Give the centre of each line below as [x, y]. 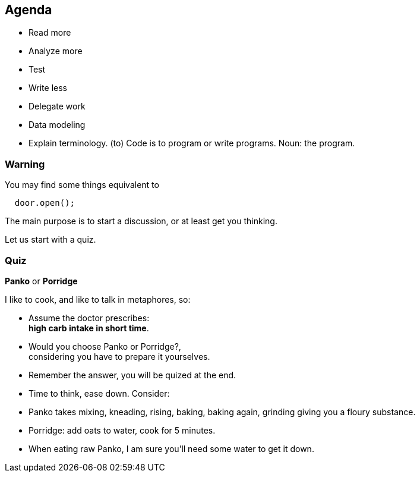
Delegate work [57, 106]
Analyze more [56, 51]
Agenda [29, 10]
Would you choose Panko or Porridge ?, [105, 346]
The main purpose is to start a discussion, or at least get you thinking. [141, 221]
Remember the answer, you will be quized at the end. [132, 375]
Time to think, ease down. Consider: [99, 393]
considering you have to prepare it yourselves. [119, 356]
